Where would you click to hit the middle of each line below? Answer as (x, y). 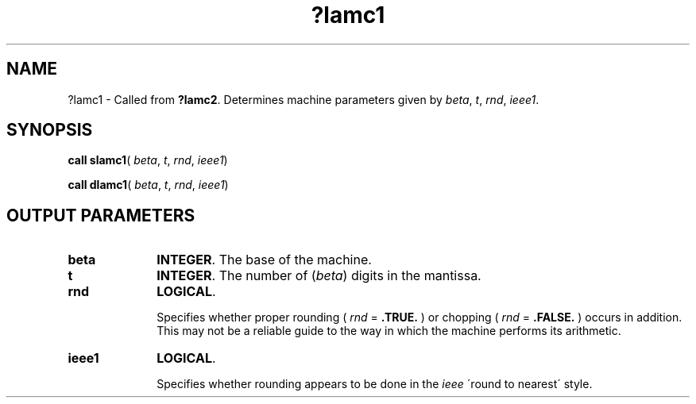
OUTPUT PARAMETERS (101, 215)
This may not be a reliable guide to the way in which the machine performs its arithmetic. (389, 331)
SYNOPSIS (50, 130)
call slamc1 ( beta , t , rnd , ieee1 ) (148, 160)
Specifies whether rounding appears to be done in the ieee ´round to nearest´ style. (375, 384)
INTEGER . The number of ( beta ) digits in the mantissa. (319, 276)
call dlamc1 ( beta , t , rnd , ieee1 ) (148, 185)
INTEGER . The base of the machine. (264, 260)
